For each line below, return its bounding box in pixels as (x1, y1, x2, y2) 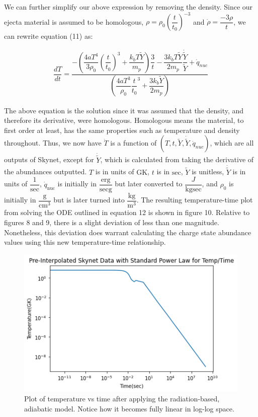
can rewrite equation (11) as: (4, 31, 93, 41)
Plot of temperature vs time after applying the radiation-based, (24, 393, 220, 404)
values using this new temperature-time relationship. (4, 237, 166, 247)
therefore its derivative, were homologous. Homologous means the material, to (4, 115, 244, 125)
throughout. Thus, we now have (4, 137, 102, 148)
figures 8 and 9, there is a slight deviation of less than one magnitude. (4, 217, 219, 228)
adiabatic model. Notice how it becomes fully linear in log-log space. (24, 403, 234, 414)
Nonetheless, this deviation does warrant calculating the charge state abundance (4, 227, 251, 237)
